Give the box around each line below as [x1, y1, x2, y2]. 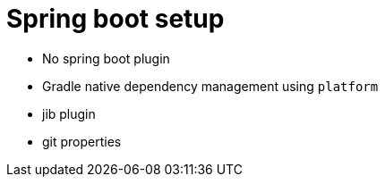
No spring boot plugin [42, 50, 170, 66]
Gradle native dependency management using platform [42, 78, 379, 94]
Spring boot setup [6, 4, 225, 34]
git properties [42, 133, 122, 149]
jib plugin [42, 105, 96, 121]
